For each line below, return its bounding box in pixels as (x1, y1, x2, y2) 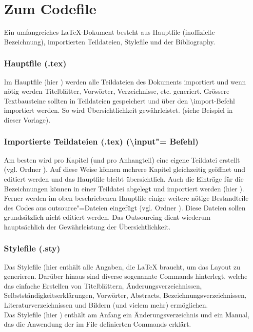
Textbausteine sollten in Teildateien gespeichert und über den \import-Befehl (4, 95, 235, 105)
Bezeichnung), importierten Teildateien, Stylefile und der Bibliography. (4, 36, 215, 46)
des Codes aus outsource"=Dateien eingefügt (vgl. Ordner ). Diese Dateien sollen (4, 202, 246, 212)
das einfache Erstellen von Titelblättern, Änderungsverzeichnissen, (4, 280, 202, 290)
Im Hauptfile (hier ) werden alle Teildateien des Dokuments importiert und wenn (4, 76, 246, 86)
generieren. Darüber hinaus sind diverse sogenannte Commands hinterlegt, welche (4, 271, 248, 281)
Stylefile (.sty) (4, 242, 60, 254)
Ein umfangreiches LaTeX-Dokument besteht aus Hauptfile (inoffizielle (4, 27, 215, 37)
